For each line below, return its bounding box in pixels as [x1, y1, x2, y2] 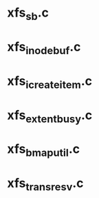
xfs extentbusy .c [7, 107, 93, 125]
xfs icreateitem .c [7, 73, 93, 91]
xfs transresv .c [7, 175, 84, 193]
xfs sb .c [7, 5, 49, 23]
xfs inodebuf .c [7, 39, 81, 57]
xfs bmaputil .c [7, 141, 80, 159]
